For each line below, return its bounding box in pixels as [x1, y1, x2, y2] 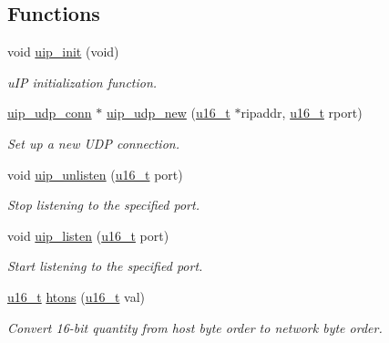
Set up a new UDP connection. [7, 133, 179, 152]
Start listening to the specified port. [7, 256, 203, 275]
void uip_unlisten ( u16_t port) [7, 164, 183, 183]
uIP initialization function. [7, 72, 158, 91]
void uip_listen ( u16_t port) [7, 225, 169, 244]
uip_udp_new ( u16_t [106, 103, 230, 122]
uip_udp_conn [7, 103, 92, 122]
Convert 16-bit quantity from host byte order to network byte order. [7, 317, 383, 337]
